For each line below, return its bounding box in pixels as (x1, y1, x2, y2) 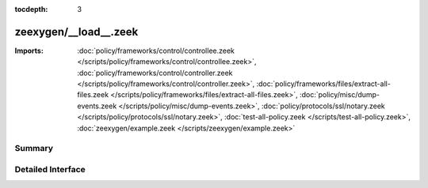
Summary (14, 143, 54, 154)
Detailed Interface (14, 164, 86, 175)
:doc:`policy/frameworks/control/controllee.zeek (77, 46, 235, 55)
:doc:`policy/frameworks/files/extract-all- (256, 79, 392, 88)
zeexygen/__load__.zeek (14, 24, 139, 39)
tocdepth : (14, 5, 48, 13)
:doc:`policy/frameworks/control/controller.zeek (77, 68, 233, 77)
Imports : (14, 46, 44, 55)
